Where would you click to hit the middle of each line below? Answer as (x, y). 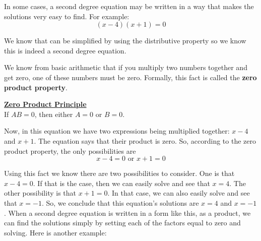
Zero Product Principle (45, 104)
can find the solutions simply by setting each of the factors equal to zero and (122, 223)
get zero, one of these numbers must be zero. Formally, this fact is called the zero (130, 77)
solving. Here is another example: (55, 232)
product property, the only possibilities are (70, 150)
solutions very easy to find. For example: (67, 16)
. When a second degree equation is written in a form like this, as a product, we (127, 213)
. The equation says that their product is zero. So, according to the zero (145, 140)
